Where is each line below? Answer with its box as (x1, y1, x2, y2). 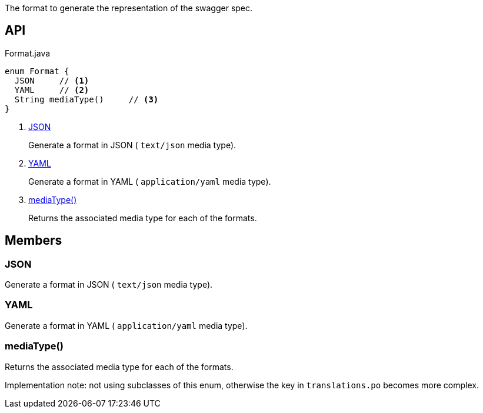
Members (5, 233, 62, 248)
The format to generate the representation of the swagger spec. (5, 3, 253, 13)
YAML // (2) (14, 85, 89, 95)
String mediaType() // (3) (14, 94, 159, 104)
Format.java (5, 48, 51, 58)
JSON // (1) (14, 75, 89, 85)
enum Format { (5, 66, 69, 76)
